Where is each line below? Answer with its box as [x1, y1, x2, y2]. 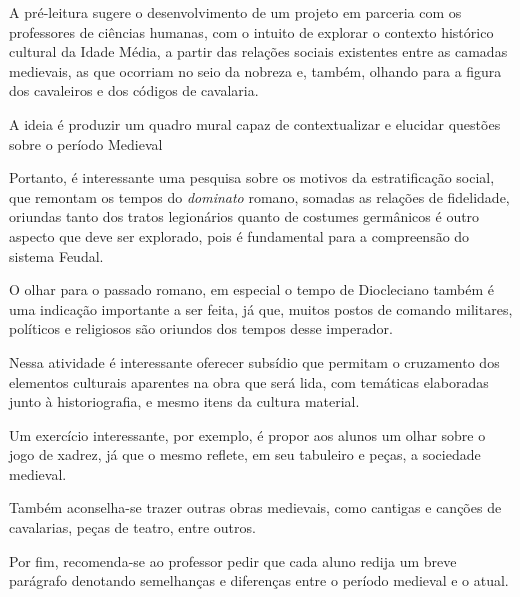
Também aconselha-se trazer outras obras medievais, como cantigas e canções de [9, 497, 502, 518]
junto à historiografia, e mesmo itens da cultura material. [9, 391, 360, 412]
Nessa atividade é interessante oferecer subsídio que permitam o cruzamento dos [9, 351, 500, 372]
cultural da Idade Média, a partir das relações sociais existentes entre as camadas [9, 41, 508, 62]
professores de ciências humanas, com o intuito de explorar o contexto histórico [9, 21, 494, 42]
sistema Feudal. [9, 245, 104, 266]
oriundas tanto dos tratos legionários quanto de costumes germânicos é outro [9, 206, 480, 227]
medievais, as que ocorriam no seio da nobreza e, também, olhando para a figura [9, 60, 502, 81]
